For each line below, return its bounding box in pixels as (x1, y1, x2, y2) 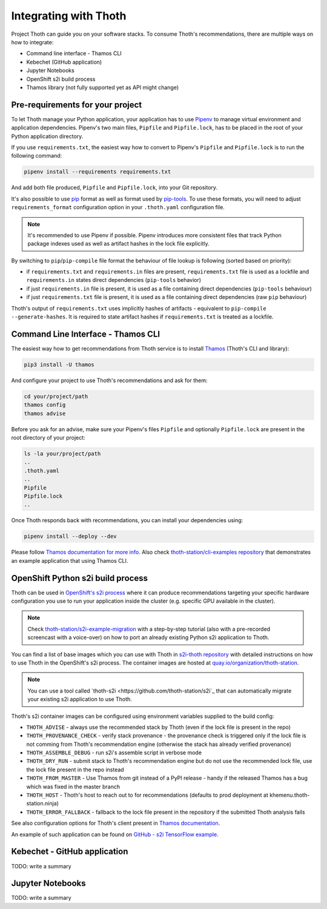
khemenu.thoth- (269, 791, 310, 799)
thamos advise (24, 410, 66, 417)
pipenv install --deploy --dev (24, 533, 117, 540)
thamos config (24, 401, 66, 409)
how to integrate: (11, 38, 54, 45)
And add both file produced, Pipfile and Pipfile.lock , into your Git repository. (11, 184, 218, 191)
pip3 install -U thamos (24, 361, 95, 368)
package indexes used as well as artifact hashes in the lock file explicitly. (27, 240, 210, 247)
